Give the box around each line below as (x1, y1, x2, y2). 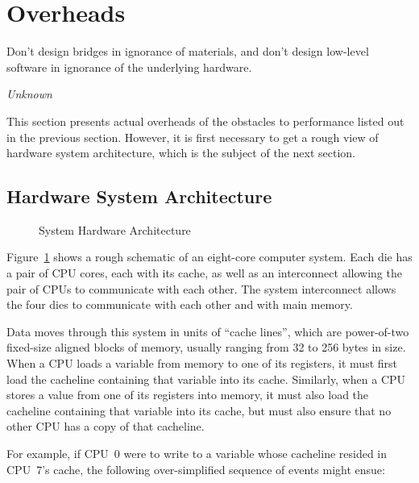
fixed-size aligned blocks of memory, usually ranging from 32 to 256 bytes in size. (6, 339, 406, 356)
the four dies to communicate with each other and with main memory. (6, 296, 353, 313)
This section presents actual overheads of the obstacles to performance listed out (6, 112, 404, 129)
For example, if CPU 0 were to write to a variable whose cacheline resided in (6, 445, 388, 462)
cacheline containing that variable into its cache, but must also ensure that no (6, 402, 392, 418)
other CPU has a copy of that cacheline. (6, 418, 205, 435)
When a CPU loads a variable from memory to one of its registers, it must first (6, 355, 398, 372)
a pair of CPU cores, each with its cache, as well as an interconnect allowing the (6, 264, 402, 281)
